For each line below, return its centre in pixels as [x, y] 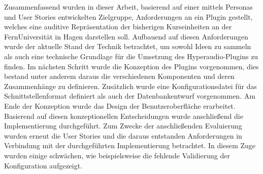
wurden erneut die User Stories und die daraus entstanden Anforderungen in [123, 135]
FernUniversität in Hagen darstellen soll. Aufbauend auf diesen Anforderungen [126, 36]
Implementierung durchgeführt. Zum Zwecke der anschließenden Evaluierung [123, 126]
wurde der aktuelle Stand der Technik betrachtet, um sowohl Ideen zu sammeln [128, 46]
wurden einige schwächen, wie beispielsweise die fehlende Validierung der [117, 155]
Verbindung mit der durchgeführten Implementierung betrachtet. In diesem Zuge [130, 145]
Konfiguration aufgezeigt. [43, 165]
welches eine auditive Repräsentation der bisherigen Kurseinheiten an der [118, 27]
